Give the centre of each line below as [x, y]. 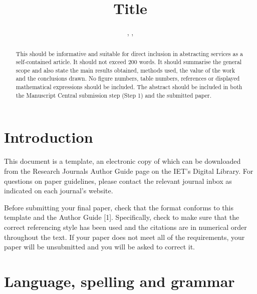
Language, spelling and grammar [119, 281]
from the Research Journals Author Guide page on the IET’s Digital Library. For [129, 171]
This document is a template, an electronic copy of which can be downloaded [122, 161]
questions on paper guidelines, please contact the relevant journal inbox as [118, 181]
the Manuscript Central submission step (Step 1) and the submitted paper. [114, 95]
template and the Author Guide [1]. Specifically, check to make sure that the [122, 217]
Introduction [49, 137]
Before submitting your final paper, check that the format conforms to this [119, 207]
